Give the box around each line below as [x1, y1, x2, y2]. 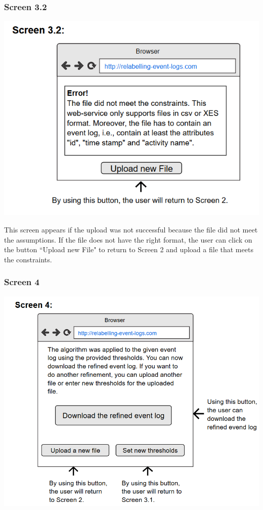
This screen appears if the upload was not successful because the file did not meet [4, 224, 258, 234]
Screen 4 [4, 276, 39, 288]
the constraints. [4, 254, 52, 264]
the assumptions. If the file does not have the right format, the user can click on [4, 234, 252, 245]
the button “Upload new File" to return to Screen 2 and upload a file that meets [4, 244, 253, 255]
